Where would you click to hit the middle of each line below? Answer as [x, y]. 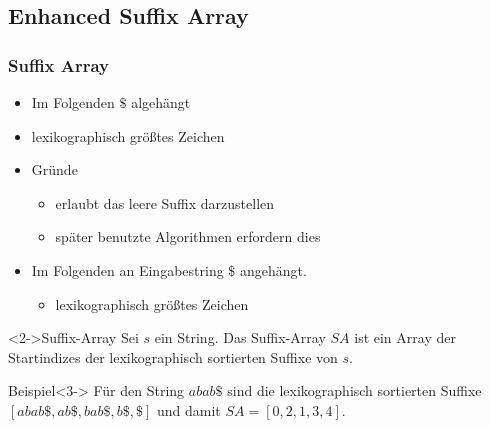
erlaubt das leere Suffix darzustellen [165, 202]
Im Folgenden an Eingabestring [127, 269]
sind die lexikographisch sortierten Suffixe [354, 390]
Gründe [54, 169]
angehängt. [273, 269]
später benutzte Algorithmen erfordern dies [188, 236]
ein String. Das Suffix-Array [240, 337]
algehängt [161, 102]
